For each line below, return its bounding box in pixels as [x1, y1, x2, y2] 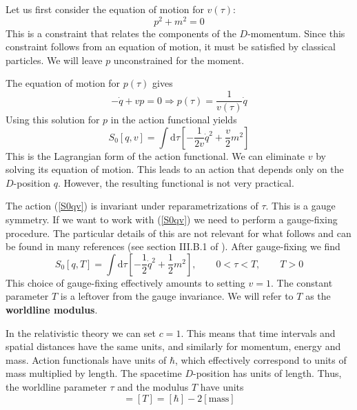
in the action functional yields [110, 112, 237, 127]
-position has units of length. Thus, [192, 366, 342, 380]
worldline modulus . [6, 303, 98, 317]
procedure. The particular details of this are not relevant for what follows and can [6, 225, 351, 240]
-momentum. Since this [247, 25, 345, 40]
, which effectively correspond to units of [175, 352, 347, 367]
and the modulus [117, 380, 189, 394]
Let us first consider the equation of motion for [6, 2, 204, 16]
